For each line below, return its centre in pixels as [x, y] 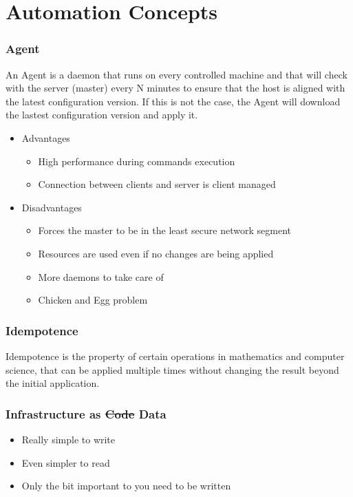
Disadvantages [52, 207]
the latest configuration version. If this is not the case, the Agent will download [173, 101]
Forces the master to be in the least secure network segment [164, 230]
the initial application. [53, 383]
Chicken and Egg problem [93, 300]
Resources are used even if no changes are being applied [156, 253]
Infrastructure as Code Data [86, 413]
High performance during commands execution [137, 161]
